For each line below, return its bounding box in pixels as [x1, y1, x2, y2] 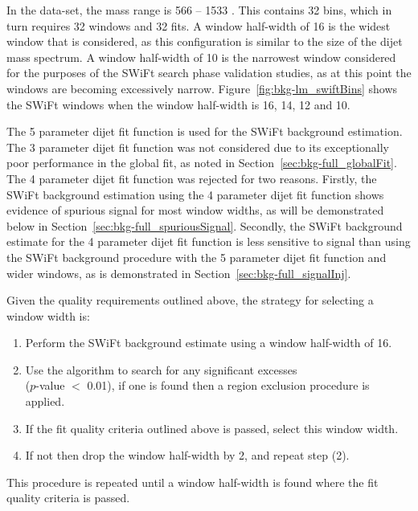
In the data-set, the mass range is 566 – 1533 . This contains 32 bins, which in [6, 2, 392, 18]
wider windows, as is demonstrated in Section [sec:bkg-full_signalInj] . [6, 264, 351, 281]
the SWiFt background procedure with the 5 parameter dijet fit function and [6, 248, 387, 265]
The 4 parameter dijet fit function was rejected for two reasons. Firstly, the [6, 170, 377, 186]
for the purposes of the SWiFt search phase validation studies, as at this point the [6, 64, 412, 81]
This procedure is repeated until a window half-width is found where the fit [6, 473, 379, 490]
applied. [25, 393, 65, 410]
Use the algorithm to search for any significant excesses [25, 361, 297, 378]
